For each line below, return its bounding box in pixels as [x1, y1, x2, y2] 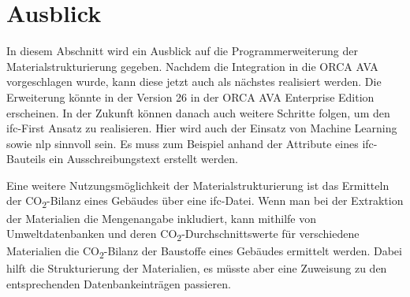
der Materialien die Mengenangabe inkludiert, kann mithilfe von [6, 210, 316, 226]
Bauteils [6, 150, 46, 167]
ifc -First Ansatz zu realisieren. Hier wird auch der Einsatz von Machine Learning [6, 120, 397, 136]
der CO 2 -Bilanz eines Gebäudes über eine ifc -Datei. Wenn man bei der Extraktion [6, 192, 404, 211]
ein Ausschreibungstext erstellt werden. [49, 150, 238, 167]
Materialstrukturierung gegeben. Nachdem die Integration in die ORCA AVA [6, 58, 378, 74]
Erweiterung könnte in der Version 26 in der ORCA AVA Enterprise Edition [6, 88, 375, 105]
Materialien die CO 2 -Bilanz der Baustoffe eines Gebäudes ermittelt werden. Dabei [6, 243, 402, 262]
